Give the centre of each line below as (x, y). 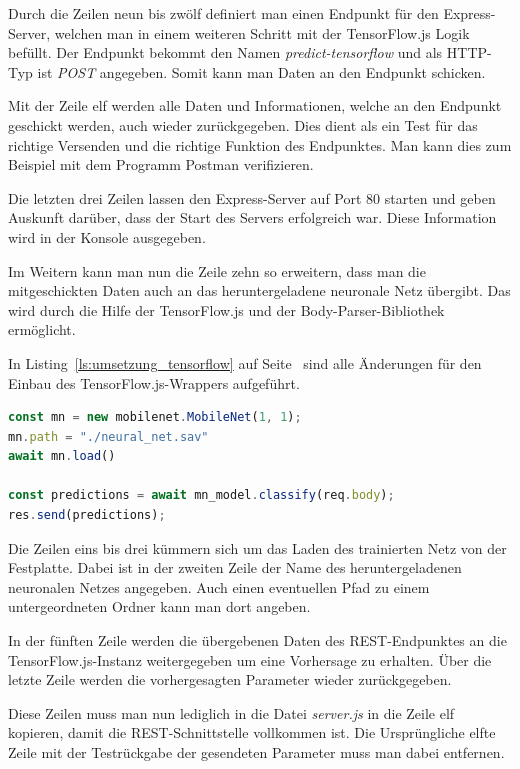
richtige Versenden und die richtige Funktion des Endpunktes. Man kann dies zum (260, 144)
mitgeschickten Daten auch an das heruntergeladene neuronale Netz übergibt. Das (259, 290)
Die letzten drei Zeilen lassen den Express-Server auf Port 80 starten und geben (252, 197)
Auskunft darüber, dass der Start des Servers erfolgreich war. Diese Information (252, 217)
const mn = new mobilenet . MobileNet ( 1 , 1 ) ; (155, 417)
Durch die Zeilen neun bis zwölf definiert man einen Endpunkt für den (223, 13)
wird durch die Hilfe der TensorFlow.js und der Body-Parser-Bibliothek (226, 309)
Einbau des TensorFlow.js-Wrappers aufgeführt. (154, 382)
